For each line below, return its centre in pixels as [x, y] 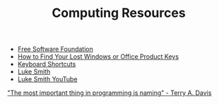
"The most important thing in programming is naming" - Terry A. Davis [109, 93]
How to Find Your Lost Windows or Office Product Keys [98, 57]
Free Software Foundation [55, 49]
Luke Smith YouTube [47, 79]
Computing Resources [119, 13]
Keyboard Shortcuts [47, 64]
